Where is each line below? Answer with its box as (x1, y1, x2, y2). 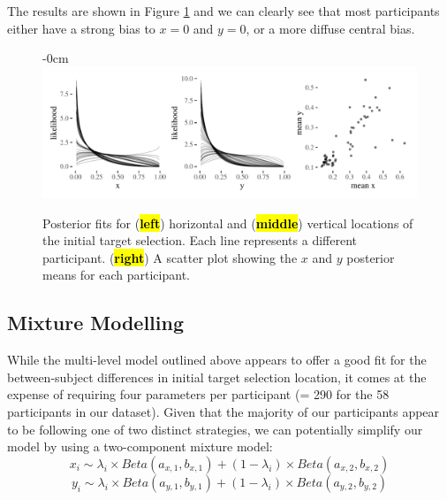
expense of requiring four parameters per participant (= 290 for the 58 (7, 385, 390, 404)
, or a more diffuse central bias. (246, 19, 415, 37)
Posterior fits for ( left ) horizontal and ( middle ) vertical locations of (42, 213, 413, 232)
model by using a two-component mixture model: (7, 437, 273, 456)
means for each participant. (42, 265, 190, 284)
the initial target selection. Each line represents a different (42, 231, 358, 250)
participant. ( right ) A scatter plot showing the (42, 248, 298, 266)
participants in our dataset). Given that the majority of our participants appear (7, 402, 440, 420)
